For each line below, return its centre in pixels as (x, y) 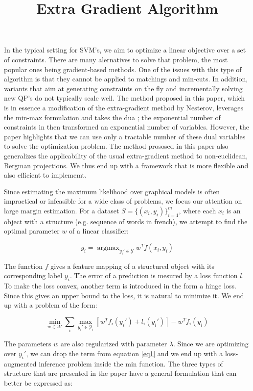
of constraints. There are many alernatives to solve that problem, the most (116, 59)
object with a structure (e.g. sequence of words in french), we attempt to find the (126, 221)
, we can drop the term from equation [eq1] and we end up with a (125, 353)
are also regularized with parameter (114, 344)
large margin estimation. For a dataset (62, 210)
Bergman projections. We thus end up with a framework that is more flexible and (126, 165)
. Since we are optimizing (211, 344)
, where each (197, 210)
